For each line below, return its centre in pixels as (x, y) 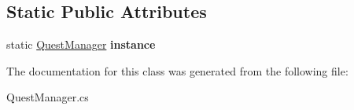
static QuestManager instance (81, 44)
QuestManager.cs (48, 97)
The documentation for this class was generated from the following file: (177, 70)
